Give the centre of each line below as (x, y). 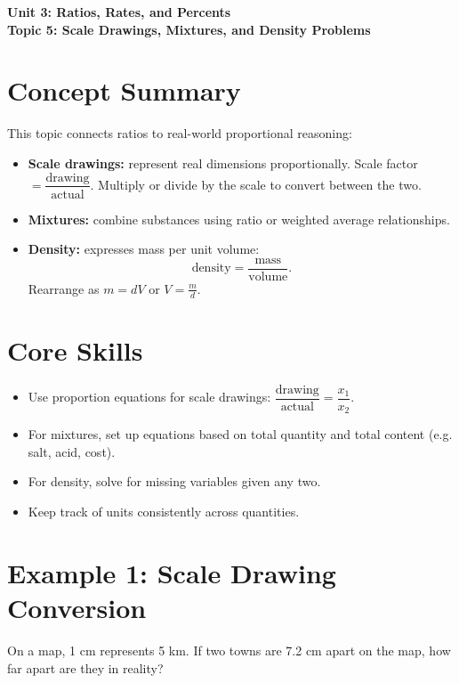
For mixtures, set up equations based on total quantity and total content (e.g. (240, 434)
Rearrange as (64, 288)
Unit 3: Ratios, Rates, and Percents (119, 12)
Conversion (77, 608)
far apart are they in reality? (85, 667)
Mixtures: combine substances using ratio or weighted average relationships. (239, 219)
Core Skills (75, 350)
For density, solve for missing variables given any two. (174, 481)
